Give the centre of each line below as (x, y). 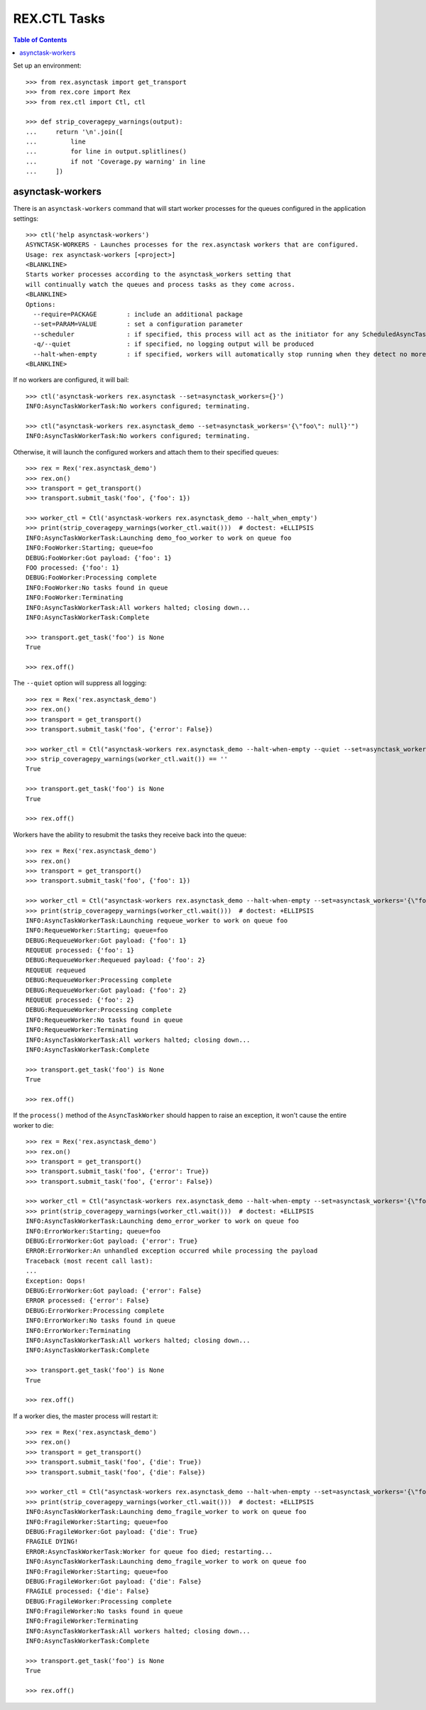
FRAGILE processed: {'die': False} (88, 1591)
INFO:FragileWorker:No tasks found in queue (105, 1611)
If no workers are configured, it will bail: (71, 380)
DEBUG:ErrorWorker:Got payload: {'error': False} (114, 1290)
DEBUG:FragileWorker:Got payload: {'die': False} (114, 1581)
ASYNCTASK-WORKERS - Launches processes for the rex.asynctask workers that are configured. (192, 245)
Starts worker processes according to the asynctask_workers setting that (159, 274)
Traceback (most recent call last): (89, 1261)
